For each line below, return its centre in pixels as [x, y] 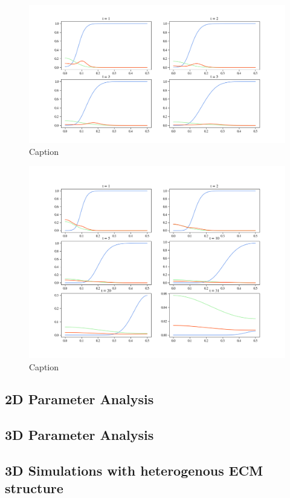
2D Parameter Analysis [79, 399]
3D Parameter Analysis [79, 435]
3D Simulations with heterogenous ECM [134, 470]
